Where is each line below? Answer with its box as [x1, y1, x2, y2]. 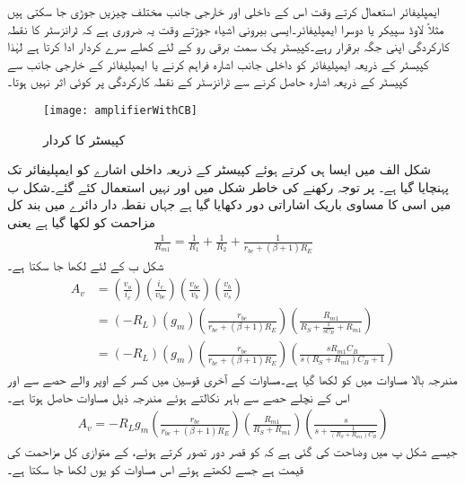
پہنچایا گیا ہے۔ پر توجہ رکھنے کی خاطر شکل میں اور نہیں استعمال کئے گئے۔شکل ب [7, 177, 449, 196]
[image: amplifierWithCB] [43, 103, 197, 117]
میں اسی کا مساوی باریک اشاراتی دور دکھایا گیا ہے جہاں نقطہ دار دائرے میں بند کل [7, 195, 452, 214]
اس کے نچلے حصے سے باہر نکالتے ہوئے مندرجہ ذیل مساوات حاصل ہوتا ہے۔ [7, 387, 350, 406]
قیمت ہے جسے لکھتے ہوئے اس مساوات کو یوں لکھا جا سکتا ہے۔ [7, 459, 303, 478]
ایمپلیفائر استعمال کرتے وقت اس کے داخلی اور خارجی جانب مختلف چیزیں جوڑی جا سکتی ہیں [7, 2, 440, 20]
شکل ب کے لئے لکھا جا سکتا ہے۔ [7, 256, 164, 275]
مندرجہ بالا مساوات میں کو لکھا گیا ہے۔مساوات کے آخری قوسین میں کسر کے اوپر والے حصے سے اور [7, 370, 458, 389]
